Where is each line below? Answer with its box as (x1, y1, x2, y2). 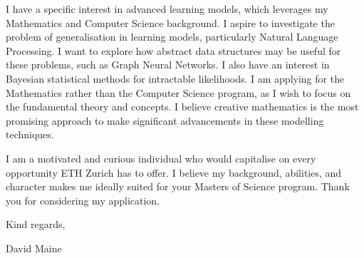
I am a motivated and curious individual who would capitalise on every (6, 150, 316, 165)
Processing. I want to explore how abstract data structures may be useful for (6, 43, 341, 58)
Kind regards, (6, 217, 66, 232)
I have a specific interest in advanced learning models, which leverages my (6, 1, 328, 16)
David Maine (6, 240, 62, 255)
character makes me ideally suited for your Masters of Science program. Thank (6, 179, 350, 194)
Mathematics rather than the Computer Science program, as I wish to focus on (6, 85, 351, 100)
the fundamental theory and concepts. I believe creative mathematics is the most (6, 99, 359, 114)
